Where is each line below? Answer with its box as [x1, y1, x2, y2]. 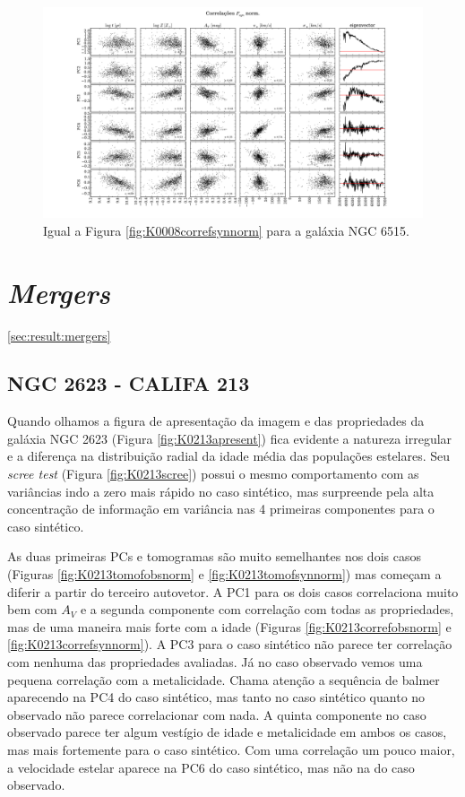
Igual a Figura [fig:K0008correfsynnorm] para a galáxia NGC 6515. [43, 221, 409, 239]
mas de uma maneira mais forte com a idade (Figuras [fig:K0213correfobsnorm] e [7, 617, 452, 636]
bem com [7, 600, 57, 619]
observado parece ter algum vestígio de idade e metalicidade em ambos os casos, [7, 723, 447, 741]
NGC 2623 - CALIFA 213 [7, 369, 250, 397]
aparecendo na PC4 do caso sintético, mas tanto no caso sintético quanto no [7, 688, 426, 706]
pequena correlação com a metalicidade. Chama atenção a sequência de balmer [7, 670, 440, 689]
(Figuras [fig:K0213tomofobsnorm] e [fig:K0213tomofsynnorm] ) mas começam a [7, 565, 442, 584]
